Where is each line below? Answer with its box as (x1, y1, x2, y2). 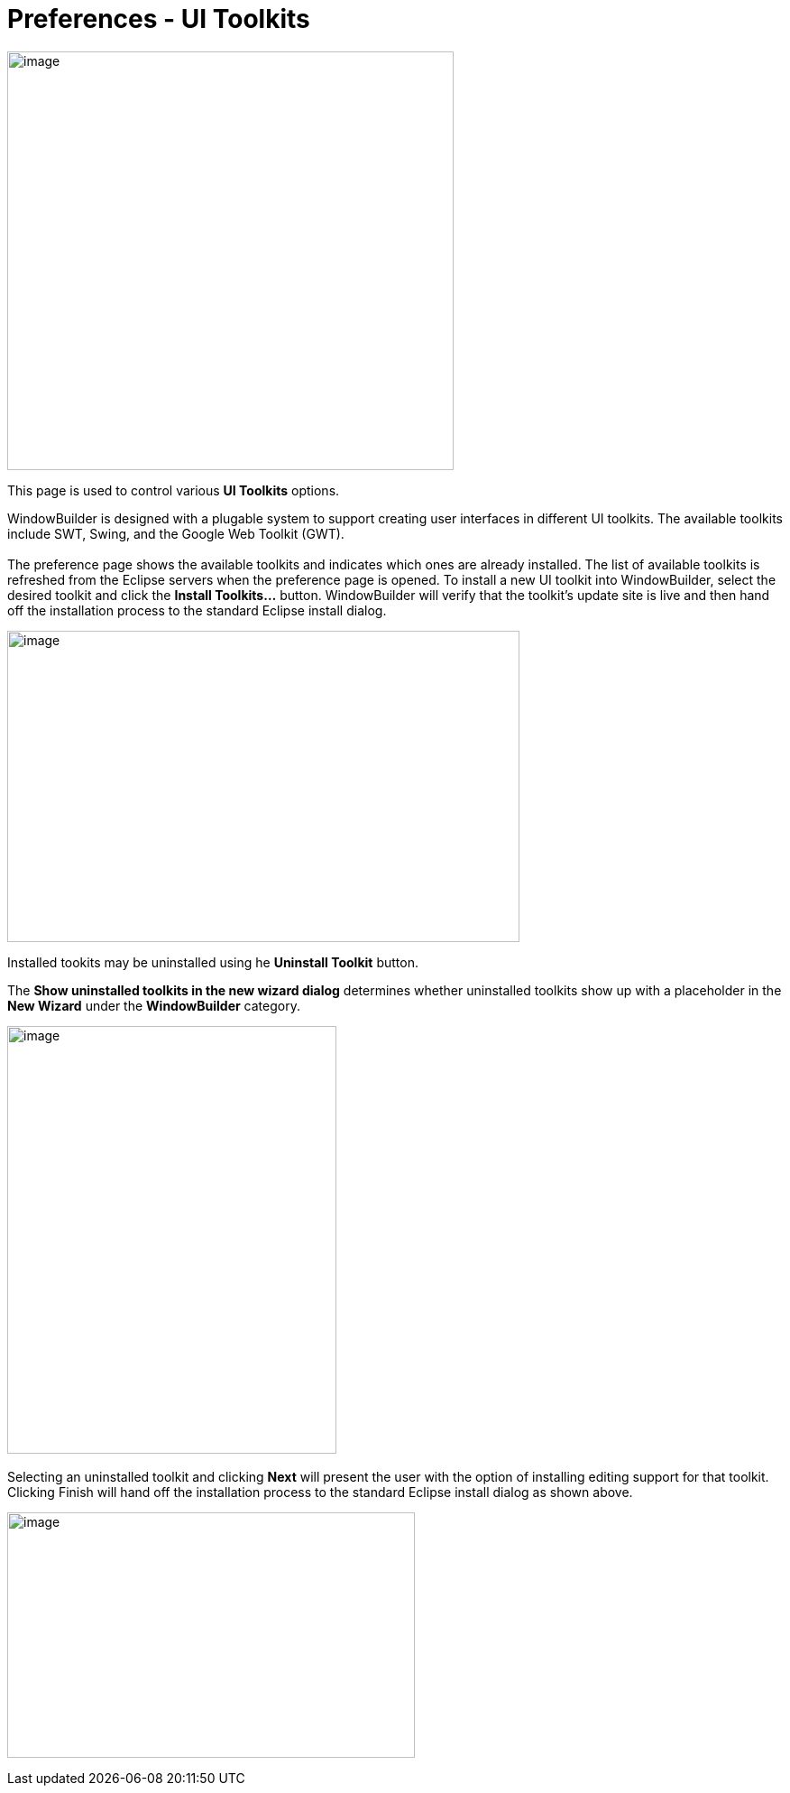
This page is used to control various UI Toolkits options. (7, 482, 340, 498)
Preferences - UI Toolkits (7, 4, 310, 34)
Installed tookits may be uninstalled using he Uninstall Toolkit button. (7, 954, 418, 970)
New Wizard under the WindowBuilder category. (7, 997, 300, 1013)
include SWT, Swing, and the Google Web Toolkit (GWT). (7, 525, 344, 541)
